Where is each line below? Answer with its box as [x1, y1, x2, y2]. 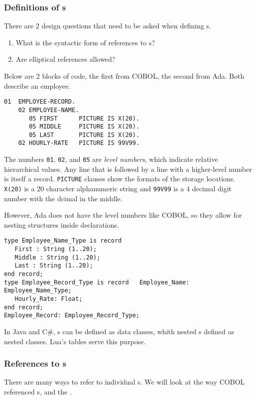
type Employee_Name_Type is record [4, 237, 122, 245]
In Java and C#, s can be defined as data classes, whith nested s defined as [4, 326, 234, 337]
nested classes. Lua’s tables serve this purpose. [4, 336, 146, 346]
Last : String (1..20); [14, 262, 93, 269]
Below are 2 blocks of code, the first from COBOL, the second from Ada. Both [4, 71, 245, 81]
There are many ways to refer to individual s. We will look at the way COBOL [4, 377, 245, 387]
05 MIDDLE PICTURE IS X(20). [29, 123, 140, 131]
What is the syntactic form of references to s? [15, 37, 155, 47]
